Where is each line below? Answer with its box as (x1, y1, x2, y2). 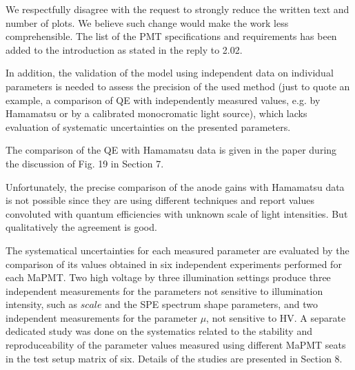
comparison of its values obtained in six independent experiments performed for (6, 256, 342, 271)
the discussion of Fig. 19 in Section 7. (6, 156, 164, 170)
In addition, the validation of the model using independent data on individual (6, 65, 334, 80)
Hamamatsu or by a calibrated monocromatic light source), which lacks (6, 106, 307, 121)
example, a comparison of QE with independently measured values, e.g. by (6, 92, 321, 107)
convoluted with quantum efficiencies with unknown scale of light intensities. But (6, 206, 348, 220)
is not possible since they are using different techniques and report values (6, 193, 314, 207)
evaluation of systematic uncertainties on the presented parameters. (6, 119, 291, 134)
